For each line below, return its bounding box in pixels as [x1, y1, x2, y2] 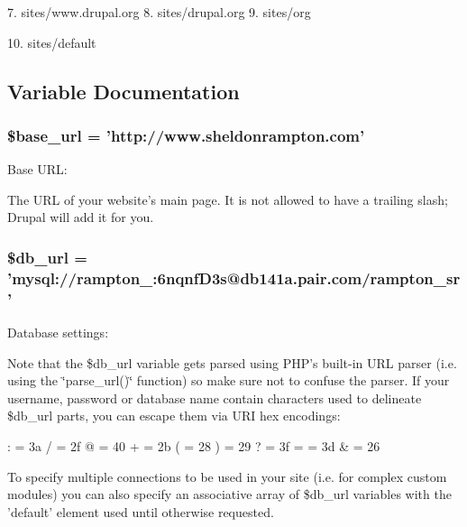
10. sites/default [7, 32, 96, 51]
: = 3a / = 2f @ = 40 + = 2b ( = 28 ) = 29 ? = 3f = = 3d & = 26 [7, 437, 380, 455]
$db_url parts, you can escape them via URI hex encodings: [7, 406, 341, 425]
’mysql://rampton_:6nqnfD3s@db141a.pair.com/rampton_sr [7, 266, 461, 289]
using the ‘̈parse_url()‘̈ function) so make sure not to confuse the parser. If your [7, 371, 450, 390]
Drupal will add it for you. [7, 208, 154, 227]
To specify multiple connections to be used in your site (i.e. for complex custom [7, 467, 447, 485]
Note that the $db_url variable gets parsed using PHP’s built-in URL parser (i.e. [7, 353, 457, 372]
